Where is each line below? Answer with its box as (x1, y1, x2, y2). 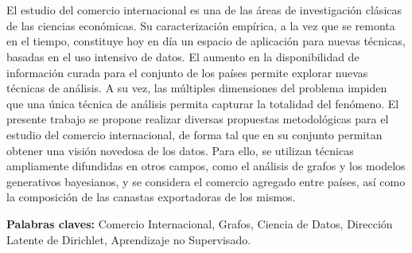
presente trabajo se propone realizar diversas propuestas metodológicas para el (6, 111, 389, 127)
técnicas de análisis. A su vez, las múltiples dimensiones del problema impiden (6, 80, 387, 96)
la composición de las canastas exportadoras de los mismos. (6, 189, 296, 205)
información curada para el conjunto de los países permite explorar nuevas (6, 64, 368, 80)
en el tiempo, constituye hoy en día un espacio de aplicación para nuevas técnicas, (6, 33, 406, 49)
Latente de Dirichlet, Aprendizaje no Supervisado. (6, 231, 251, 247)
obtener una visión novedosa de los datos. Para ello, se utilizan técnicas (6, 142, 354, 158)
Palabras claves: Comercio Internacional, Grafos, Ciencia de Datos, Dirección (6, 215, 393, 232)
